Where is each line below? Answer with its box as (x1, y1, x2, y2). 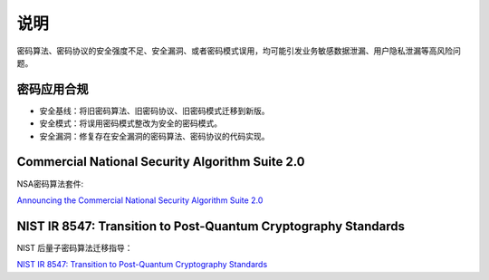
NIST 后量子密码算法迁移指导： (16, 242, 133, 253)
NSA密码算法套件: (16, 178, 84, 189)
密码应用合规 (16, 82, 89, 97)
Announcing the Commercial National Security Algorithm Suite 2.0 (16, 195, 264, 206)
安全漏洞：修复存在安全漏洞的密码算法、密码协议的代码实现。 (39, 130, 270, 141)
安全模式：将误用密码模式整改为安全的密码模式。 (39, 118, 222, 129)
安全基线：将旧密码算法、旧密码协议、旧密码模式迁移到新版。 (39, 105, 270, 116)
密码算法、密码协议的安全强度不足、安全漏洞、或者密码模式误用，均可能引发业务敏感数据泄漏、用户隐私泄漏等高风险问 (16, 45, 461, 56)
